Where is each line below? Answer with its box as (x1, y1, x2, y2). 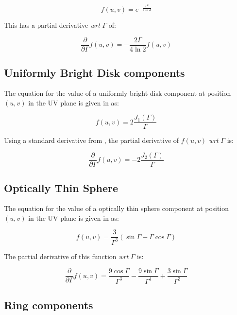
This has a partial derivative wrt (4, 20, 100, 30)
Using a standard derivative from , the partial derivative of (4, 135, 179, 145)
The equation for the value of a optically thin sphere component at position (4, 203, 229, 213)
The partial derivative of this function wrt (4, 251, 129, 261)
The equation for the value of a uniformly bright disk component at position (4, 88, 231, 98)
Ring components (4, 297, 93, 313)
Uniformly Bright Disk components (4, 65, 185, 80)
